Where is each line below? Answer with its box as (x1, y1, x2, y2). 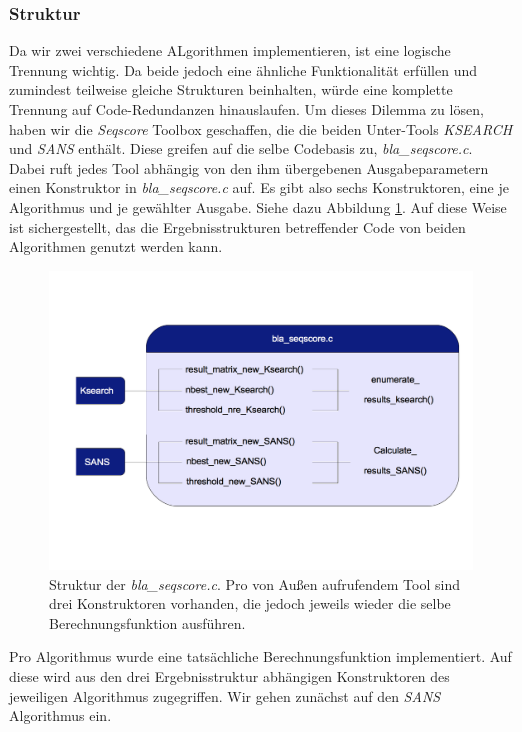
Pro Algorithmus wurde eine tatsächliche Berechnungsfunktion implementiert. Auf (9, 646, 512, 667)
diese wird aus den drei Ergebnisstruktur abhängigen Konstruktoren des (9, 666, 450, 687)
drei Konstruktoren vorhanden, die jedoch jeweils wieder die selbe (49, 593, 451, 614)
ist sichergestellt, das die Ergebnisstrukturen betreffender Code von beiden (9, 216, 466, 237)
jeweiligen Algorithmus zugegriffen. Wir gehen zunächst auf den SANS (9, 685, 441, 706)
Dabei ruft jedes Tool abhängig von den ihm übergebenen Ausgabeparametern (9, 157, 489, 178)
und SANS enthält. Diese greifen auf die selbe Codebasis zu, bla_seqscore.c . (9, 138, 473, 159)
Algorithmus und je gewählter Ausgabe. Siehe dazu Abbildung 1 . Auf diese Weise (9, 196, 507, 217)
